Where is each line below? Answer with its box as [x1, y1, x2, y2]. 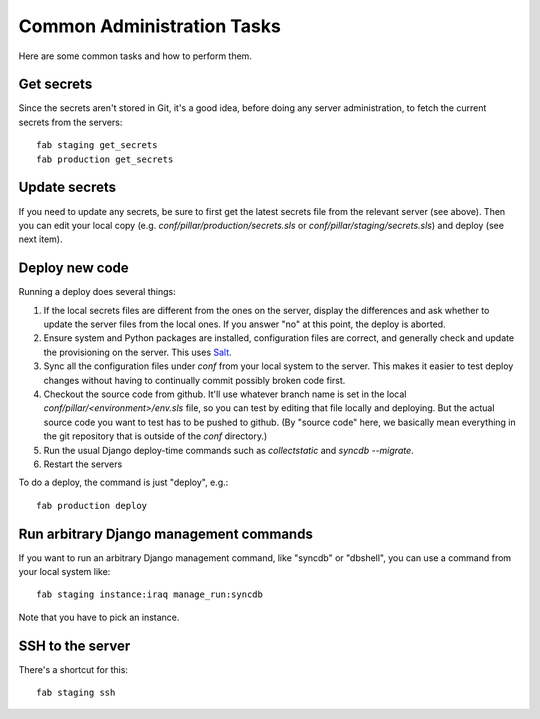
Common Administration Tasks [18, 15, 282, 37]
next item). [18, 233, 63, 245]
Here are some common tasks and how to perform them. [18, 50, 252, 62]
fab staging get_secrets [36, 140, 158, 151]
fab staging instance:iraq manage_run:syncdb [36, 589, 264, 600]
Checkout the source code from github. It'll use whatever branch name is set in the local [43, 388, 407, 400]
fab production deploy [36, 500, 148, 511]
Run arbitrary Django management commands [18, 525, 314, 542]
